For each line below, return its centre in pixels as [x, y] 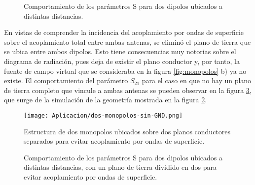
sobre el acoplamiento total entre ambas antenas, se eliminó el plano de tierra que [127, 42]
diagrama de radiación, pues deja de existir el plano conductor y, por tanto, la [122, 61]
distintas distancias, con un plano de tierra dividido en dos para [120, 167]
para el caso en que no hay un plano [197, 80]
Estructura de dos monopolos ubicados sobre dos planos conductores [127, 131]
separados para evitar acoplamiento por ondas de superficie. [114, 141]
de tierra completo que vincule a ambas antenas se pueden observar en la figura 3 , [128, 90]
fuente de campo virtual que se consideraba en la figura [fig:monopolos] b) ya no [125, 71]
